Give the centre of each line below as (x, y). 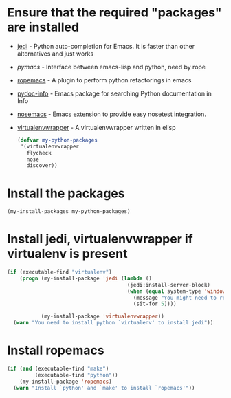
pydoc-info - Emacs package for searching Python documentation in (114, 93)
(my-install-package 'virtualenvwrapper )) (103, 317)
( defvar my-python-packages (57, 140)
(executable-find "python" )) (76, 375)
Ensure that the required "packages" (114, 13)
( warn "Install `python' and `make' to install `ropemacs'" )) (104, 388)
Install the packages (66, 193)
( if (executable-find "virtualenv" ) (59, 272)
